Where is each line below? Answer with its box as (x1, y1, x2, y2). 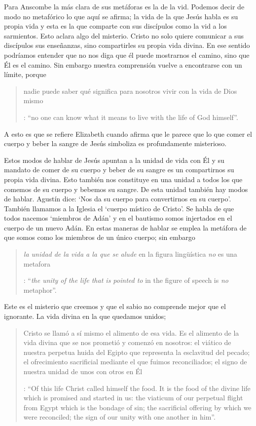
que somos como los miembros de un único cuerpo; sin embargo (4, 232, 195, 242)
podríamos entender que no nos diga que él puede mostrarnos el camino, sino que (4, 49, 250, 60)
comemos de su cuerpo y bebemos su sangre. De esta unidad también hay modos (4, 184, 248, 194)
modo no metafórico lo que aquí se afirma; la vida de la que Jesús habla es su (4, 11, 238, 21)
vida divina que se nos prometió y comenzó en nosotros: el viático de (23, 337, 231, 348)
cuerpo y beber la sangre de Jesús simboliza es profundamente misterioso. (4, 138, 227, 149)
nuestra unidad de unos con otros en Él (23, 366, 143, 376)
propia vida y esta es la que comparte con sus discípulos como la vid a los (4, 21, 227, 31)
